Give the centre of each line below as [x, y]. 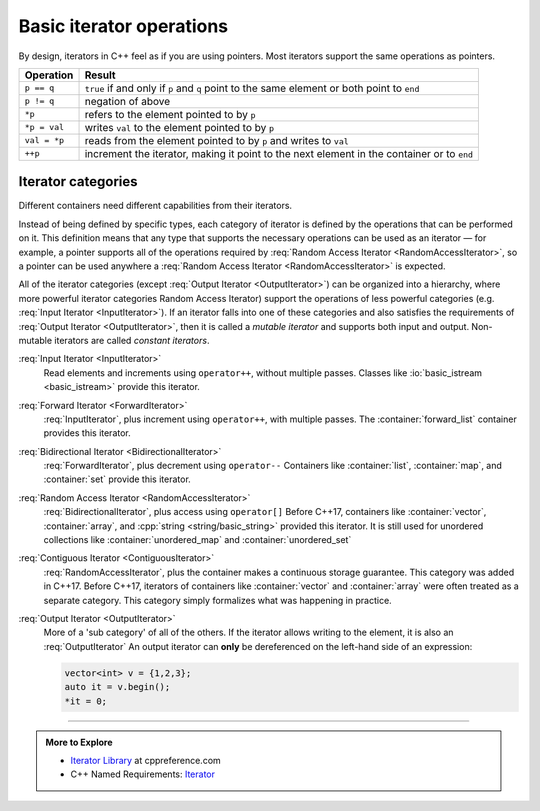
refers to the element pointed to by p [170, 114]
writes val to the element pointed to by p [179, 127]
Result [100, 75]
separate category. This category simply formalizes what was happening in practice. [217, 600]
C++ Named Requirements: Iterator [142, 774]
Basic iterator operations [123, 26]
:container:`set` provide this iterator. [117, 479]
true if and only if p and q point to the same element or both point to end [252, 88]
